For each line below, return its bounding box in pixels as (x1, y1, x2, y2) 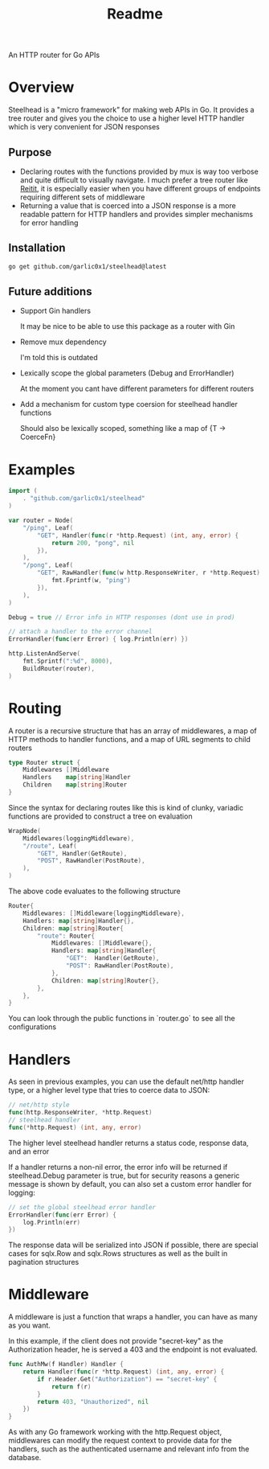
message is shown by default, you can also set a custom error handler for (8, 1179, 252, 1188)
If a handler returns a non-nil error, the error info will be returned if (8, 1162, 228, 1172)
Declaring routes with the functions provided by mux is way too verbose (19, 166, 259, 176)
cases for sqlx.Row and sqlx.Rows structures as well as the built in (8, 1249, 228, 1258)
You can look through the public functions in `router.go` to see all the (8, 1014, 235, 1024)
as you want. (8, 1320, 51, 1331)
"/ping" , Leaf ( (22, 523, 74, 531)
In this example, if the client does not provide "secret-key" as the (8, 1336, 223, 1346)
